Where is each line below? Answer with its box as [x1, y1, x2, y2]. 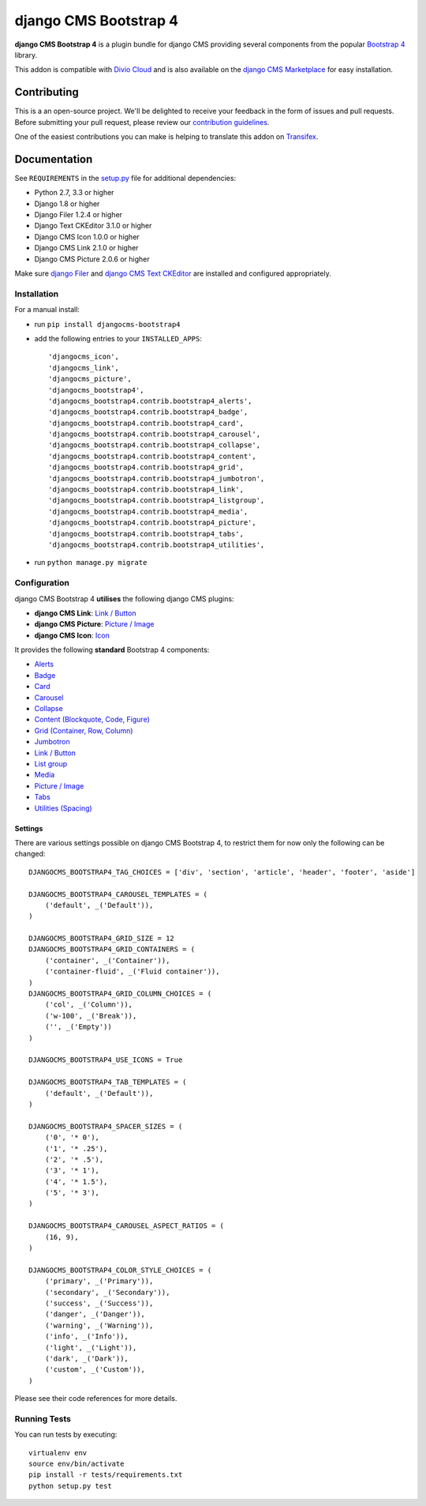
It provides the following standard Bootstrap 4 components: [14, 645, 210, 655]
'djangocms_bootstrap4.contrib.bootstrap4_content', [48, 451, 256, 461]
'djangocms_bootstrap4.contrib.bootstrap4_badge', [48, 408, 248, 416]
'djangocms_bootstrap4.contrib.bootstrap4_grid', [48, 463, 245, 472]
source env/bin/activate [28, 1459, 125, 1469]
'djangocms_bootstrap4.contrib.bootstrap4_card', [48, 419, 245, 427]
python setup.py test [28, 1482, 112, 1490]
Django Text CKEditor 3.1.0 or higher [34, 221, 152, 231]
